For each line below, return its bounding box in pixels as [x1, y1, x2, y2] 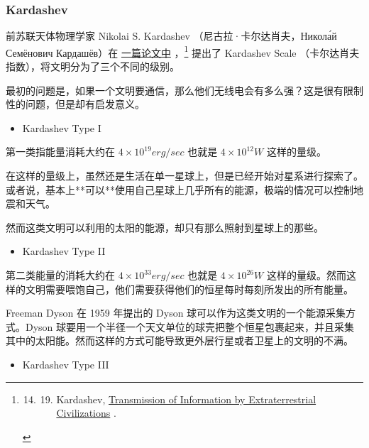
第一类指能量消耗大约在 [6, 144, 115, 159]
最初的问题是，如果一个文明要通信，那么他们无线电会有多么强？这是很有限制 [6, 82, 363, 97]
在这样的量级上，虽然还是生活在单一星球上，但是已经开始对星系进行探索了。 [6, 168, 363, 183]
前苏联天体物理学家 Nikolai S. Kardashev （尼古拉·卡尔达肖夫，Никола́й [6, 28, 337, 43]
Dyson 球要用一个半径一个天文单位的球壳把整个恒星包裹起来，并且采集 [25, 319, 355, 334]
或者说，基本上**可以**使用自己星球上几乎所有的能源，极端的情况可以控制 [6, 182, 353, 197]
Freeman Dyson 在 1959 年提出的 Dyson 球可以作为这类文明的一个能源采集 [6, 305, 346, 320]
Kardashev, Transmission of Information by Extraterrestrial [56, 391, 316, 406]
